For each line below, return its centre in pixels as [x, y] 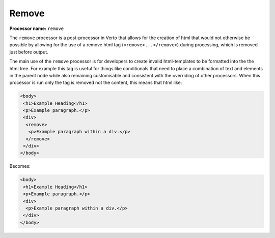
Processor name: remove [37, 28]
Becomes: [20, 166]
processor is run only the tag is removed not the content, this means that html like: [96, 83]
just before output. [29, 52]
